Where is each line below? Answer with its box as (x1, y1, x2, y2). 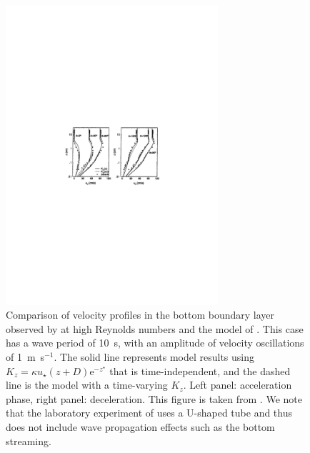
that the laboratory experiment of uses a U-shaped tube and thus (6, 405, 293, 420)
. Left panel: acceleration (183, 377, 292, 392)
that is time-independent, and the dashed (109, 363, 291, 378)
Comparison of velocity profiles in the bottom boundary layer (6, 307, 275, 322)
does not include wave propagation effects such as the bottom (6, 419, 275, 434)
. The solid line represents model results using (54, 349, 254, 364)
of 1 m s (6, 349, 45, 364)
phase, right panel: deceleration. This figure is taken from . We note (6, 391, 302, 406)
